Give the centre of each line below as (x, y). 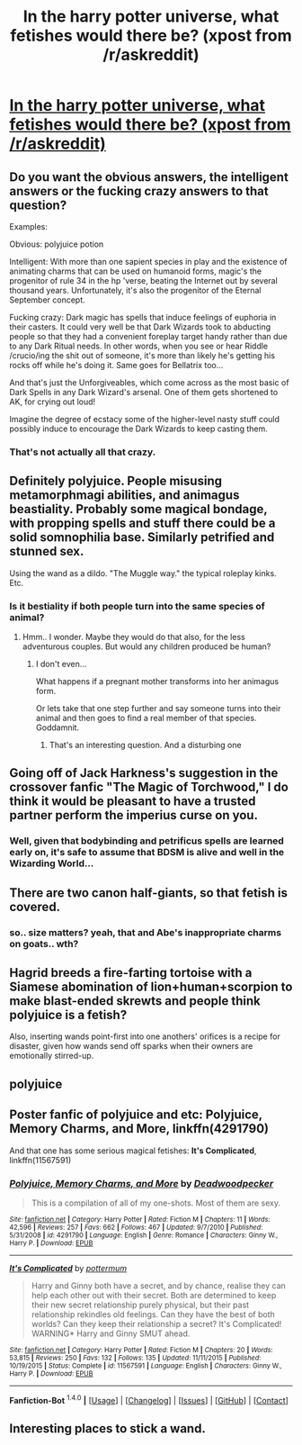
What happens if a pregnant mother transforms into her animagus (157, 682)
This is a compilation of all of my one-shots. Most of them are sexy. (156, 1203)
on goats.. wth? (44, 944)
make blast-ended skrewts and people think (135, 1001)
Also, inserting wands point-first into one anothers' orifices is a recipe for (145, 1036)
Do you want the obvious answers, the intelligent (149, 177)
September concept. (47, 300)
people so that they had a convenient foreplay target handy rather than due (148, 336)
